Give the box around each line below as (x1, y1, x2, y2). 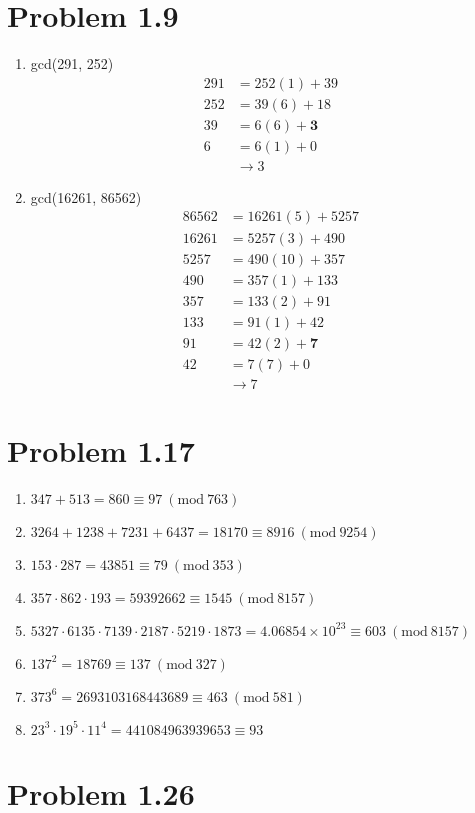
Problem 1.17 (7, 429, 195, 470)
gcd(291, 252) (30, 53, 114, 74)
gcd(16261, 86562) (30, 186, 142, 207)
